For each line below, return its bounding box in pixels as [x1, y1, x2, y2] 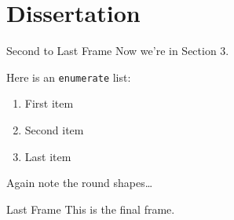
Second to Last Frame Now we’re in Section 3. [6, 42, 229, 59]
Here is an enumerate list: [6, 68, 131, 85]
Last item [24, 148, 71, 164]
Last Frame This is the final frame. [6, 200, 175, 217]
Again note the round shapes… [6, 174, 153, 191]
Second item [24, 121, 84, 137]
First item [24, 95, 74, 112]
